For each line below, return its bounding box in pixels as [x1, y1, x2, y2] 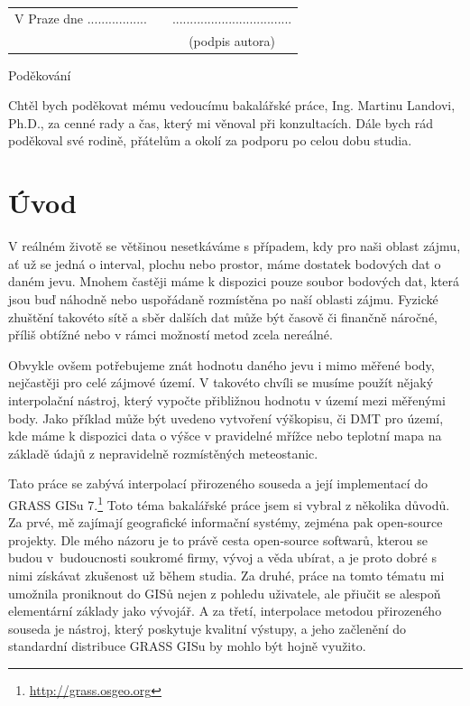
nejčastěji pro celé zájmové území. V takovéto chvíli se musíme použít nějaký [8, 373, 434, 392]
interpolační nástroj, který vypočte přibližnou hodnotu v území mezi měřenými [8, 390, 446, 409]
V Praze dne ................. [14, 8, 147, 27]
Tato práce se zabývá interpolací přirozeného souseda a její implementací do [8, 474, 429, 493]
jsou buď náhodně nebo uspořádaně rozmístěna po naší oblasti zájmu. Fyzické [8, 289, 438, 308]
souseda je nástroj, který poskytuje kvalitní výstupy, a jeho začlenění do [8, 618, 407, 637]
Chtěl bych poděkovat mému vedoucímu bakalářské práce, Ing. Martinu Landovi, [8, 96, 456, 115]
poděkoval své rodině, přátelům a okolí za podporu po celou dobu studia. [8, 131, 412, 150]
